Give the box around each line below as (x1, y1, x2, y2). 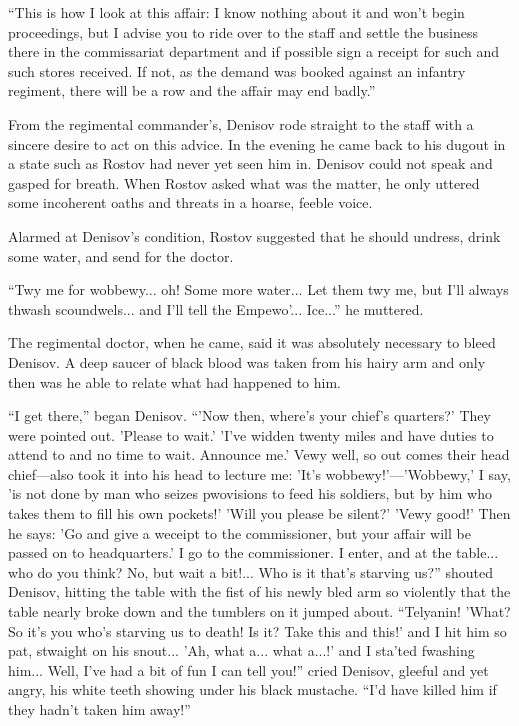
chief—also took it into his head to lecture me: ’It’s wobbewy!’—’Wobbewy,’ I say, (8, 463, 511, 484)
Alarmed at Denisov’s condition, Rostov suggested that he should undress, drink (8, 225, 501, 246)
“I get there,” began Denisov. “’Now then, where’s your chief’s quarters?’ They (8, 405, 491, 426)
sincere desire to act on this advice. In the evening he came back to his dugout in (8, 133, 506, 154)
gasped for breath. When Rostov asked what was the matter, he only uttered (8, 172, 480, 193)
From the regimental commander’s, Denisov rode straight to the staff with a (8, 113, 474, 134)
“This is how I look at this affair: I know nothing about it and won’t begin (8, 2, 465, 22)
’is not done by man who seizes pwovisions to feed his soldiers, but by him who (8, 483, 493, 504)
